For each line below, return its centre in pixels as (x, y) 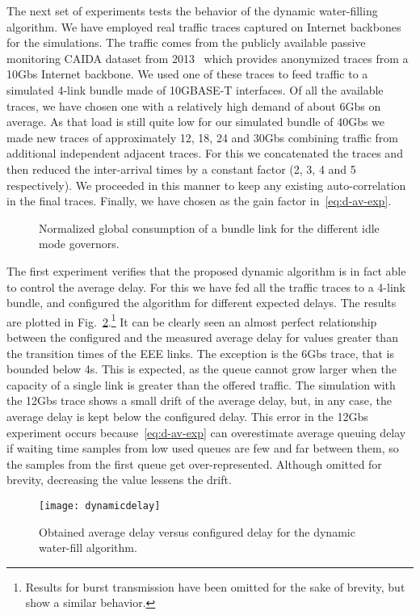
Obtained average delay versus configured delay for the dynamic (197, 531)
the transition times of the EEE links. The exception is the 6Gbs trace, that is (200, 353)
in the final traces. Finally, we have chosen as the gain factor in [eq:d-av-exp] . (199, 201)
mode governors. (79, 244)
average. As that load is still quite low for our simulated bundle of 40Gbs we (196, 122)
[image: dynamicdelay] (100, 505)
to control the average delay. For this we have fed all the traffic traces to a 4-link (206, 286)
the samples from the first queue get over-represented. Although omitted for (194, 463)
